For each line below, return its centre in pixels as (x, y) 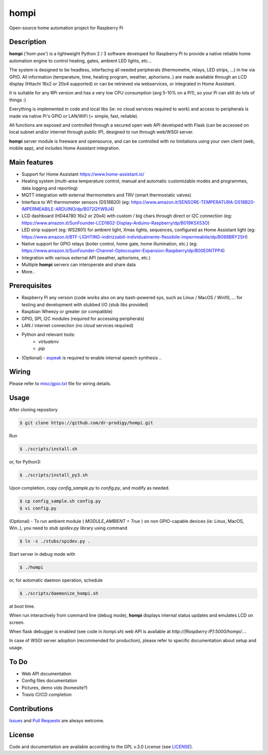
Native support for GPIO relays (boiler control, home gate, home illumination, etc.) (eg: (110, 244)
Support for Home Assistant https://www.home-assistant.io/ (83, 174)
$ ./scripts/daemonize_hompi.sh (59, 593)
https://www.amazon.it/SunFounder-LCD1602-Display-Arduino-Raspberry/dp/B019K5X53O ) (116, 223)
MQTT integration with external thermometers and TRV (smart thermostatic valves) (106, 195)
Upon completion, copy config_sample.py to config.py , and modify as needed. (89, 488)
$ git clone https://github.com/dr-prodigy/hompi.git (86, 423)
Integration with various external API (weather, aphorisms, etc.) (86, 257)
